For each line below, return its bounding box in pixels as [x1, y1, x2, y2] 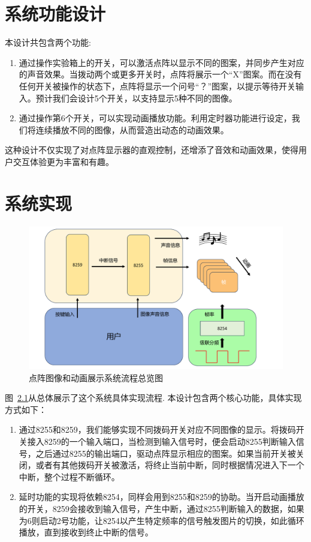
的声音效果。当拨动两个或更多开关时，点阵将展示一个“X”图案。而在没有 [19, 68, 302, 80]
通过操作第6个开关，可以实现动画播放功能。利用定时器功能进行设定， [19, 112, 292, 124]
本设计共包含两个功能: [5, 36, 91, 49]
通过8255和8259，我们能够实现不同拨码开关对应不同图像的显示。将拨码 [19, 423, 296, 436]
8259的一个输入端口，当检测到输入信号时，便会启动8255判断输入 [44, 435, 296, 448]
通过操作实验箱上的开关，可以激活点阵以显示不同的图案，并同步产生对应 [19, 56, 304, 68]
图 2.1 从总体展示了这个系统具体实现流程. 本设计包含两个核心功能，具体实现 [5, 391, 302, 404]
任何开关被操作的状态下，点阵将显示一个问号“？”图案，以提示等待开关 [19, 79, 296, 92]
